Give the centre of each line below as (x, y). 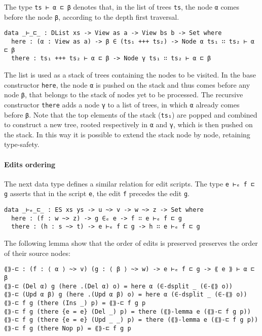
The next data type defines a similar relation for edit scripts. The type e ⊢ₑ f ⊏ (129, 183)
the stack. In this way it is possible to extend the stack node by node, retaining (127, 134)
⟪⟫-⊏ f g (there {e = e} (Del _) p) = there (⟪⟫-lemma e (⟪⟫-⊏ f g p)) (127, 311)
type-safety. (22, 144)
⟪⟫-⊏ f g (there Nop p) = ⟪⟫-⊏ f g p (68, 328)
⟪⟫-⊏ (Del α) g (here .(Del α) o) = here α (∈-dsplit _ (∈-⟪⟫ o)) (119, 286)
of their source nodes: (37, 253)
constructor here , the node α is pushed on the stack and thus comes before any (127, 84)
